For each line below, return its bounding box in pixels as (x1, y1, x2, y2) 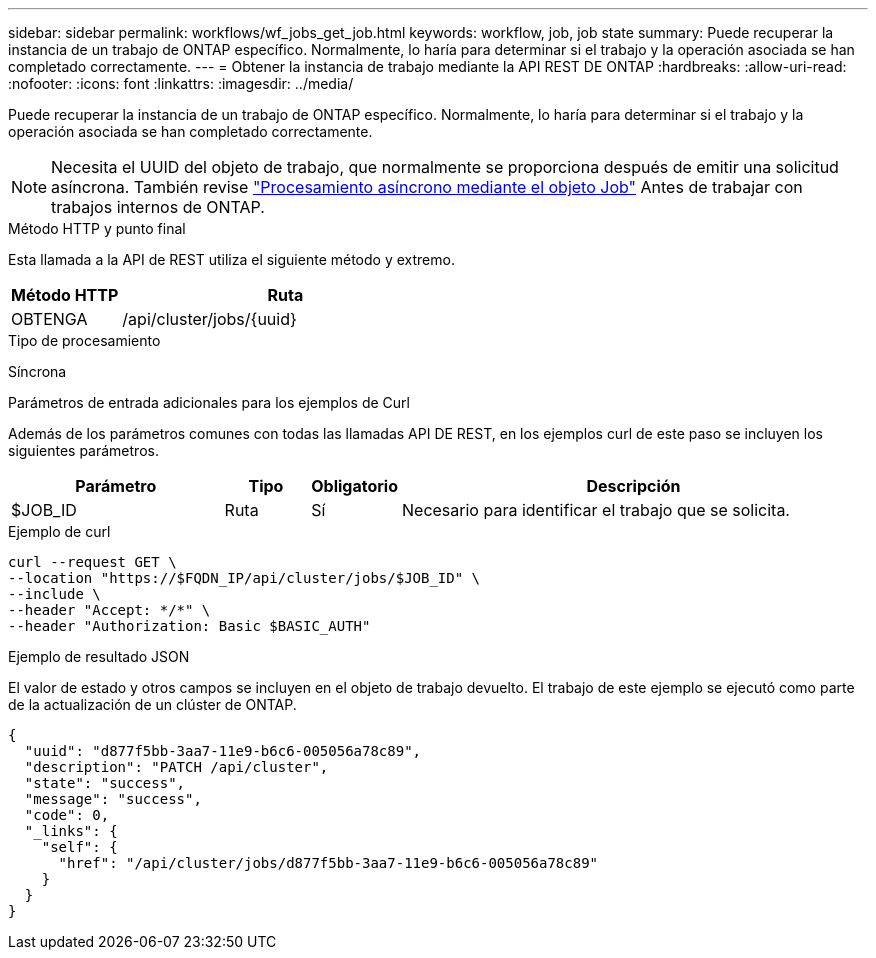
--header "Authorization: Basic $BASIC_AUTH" (8, 618, 371, 634)
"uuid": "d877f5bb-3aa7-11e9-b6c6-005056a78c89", (24, 743, 422, 759)
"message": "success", (24, 791, 202, 807)
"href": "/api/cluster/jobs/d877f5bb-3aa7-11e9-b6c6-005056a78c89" (58, 855, 599, 871)
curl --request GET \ (8, 554, 177, 570)
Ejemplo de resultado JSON (8, 648, 190, 665)
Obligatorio (311, 476, 399, 496)
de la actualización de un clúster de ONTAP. (8, 696, 297, 713)
